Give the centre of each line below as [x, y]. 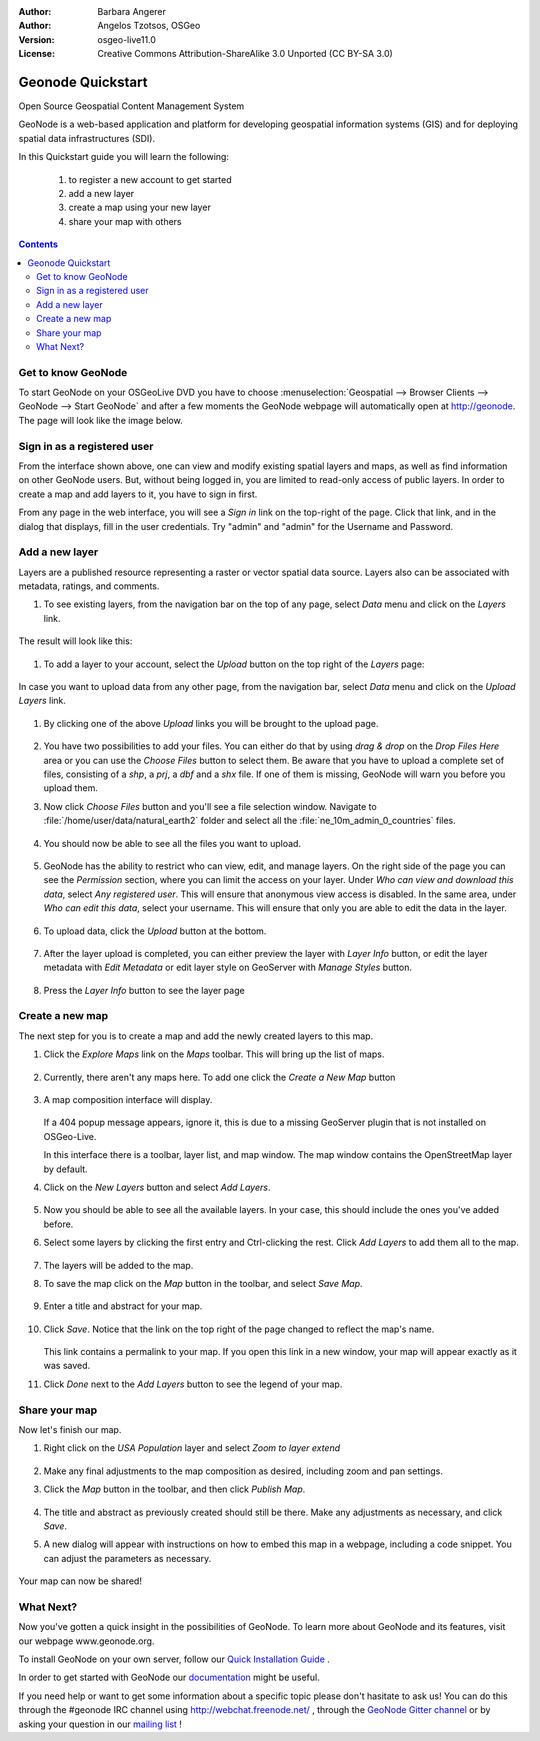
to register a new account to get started [150, 179]
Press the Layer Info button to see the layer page [144, 990]
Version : [36, 39]
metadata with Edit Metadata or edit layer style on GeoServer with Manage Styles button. [227, 967]
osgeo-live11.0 [127, 39]
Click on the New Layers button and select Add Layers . [157, 1187]
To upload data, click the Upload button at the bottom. [155, 931]
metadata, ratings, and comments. [89, 586]
